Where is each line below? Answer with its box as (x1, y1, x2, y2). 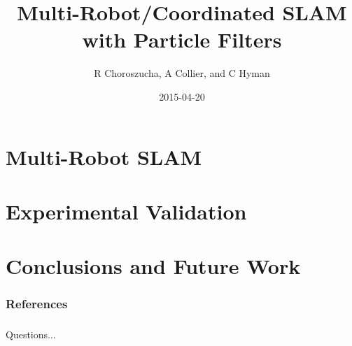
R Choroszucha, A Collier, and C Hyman (94, 66, 270, 80)
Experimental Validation (6, 196, 247, 225)
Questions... (6, 327, 56, 342)
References (6, 295, 68, 312)
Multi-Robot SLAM (6, 142, 202, 171)
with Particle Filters (82, 25, 282, 54)
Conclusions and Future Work (6, 252, 301, 280)
